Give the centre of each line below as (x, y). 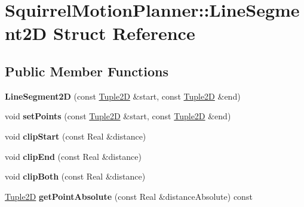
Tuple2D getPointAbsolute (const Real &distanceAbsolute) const (129, 196)
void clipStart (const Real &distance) (76, 136)
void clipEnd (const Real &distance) (73, 156)
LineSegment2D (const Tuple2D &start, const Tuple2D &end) (123, 96)
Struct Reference (124, 33)
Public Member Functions (87, 71)
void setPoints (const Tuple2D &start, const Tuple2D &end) (118, 116)
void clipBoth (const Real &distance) (75, 176)
